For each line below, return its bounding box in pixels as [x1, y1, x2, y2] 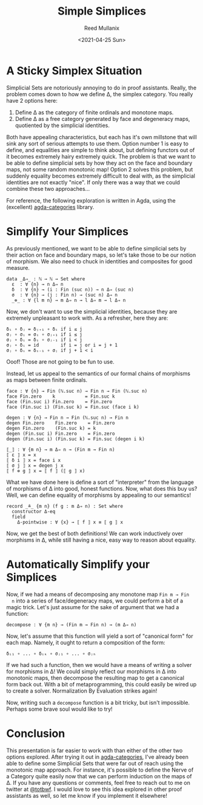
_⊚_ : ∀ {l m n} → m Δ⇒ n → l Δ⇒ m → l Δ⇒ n [12, 297, 126, 303]
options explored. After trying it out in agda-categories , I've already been [6, 753, 189, 761]
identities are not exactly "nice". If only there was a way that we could [6, 178, 181, 186]
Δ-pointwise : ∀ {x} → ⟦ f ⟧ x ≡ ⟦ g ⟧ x [17, 519, 123, 525]
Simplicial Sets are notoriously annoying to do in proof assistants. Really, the [6, 84, 197, 91]
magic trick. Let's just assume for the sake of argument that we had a [6, 603, 179, 610]
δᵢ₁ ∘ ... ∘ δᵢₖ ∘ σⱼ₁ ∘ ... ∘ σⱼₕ [6, 651, 96, 657]
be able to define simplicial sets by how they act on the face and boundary [6, 159, 193, 167]
